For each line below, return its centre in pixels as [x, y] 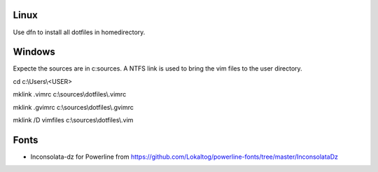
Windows [34, 52]
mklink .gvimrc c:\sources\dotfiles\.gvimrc [73, 107]
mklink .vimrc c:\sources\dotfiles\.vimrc [70, 94]
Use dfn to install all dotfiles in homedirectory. [79, 32]
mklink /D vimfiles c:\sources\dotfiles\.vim [73, 120]
